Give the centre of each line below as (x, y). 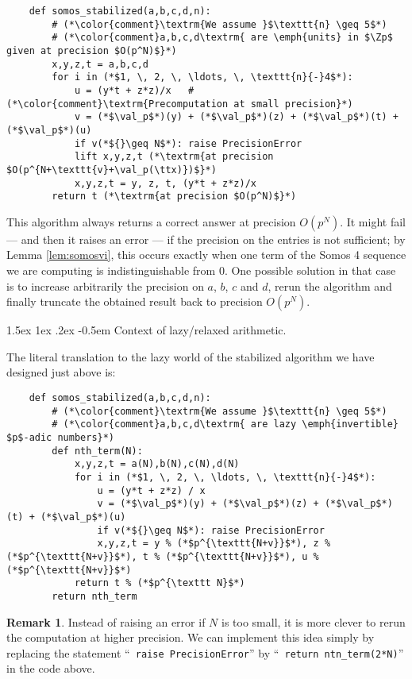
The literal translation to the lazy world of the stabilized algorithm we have (191, 356)
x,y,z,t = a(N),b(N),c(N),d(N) (157, 464)
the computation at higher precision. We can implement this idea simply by (191, 637)
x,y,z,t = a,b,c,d (100, 64)
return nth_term (94, 596)
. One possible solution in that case (310, 270)
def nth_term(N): (97, 451)
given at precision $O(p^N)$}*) (92, 50)
